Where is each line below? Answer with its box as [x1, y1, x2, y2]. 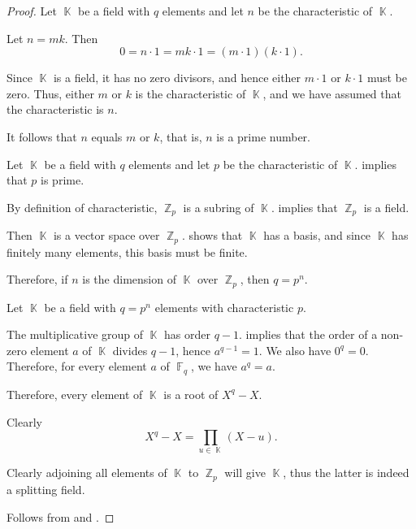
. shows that [181, 227, 243, 244]
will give [224, 464, 266, 481]
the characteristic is [6, 101, 104, 118]
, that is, [159, 128, 202, 145]
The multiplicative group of [6, 326, 144, 343]
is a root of [163, 385, 219, 402]
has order [164, 326, 211, 343]
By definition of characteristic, [6, 198, 158, 215]
